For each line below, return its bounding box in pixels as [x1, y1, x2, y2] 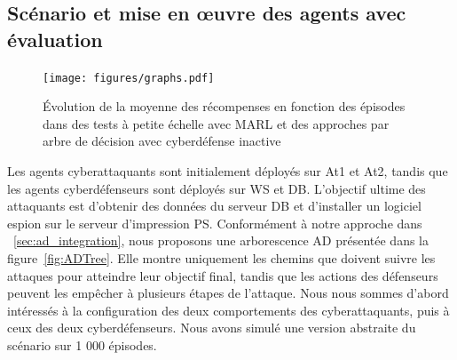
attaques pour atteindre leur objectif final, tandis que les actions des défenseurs [7, 266, 438, 284]
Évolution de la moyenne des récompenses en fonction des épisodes [43, 97, 406, 116]
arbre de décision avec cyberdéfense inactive [43, 132, 281, 150]
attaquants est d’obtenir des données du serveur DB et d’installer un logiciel [7, 196, 422, 215]
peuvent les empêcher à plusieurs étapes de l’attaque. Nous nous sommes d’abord [7, 284, 449, 302]
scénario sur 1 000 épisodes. [7, 335, 157, 354]
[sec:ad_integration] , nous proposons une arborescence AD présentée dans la [13, 231, 429, 250]
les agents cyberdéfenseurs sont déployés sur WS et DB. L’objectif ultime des [7, 179, 426, 197]
